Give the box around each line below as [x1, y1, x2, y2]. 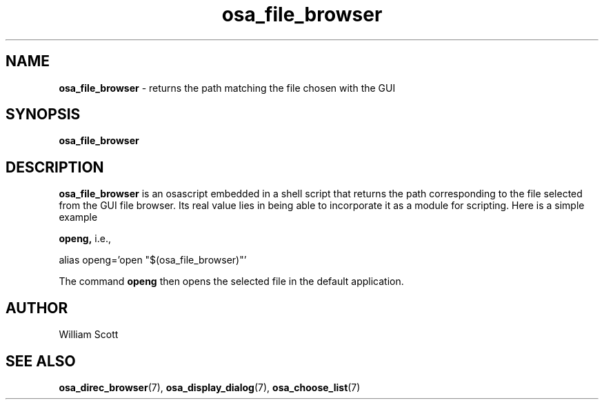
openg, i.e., [59, 233, 111, 245]
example [59, 211, 98, 224]
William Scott [59, 328, 119, 341]
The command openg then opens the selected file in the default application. [59, 275, 404, 288]
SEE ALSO [6, 352, 76, 370]
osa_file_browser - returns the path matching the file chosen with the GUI [59, 81, 396, 94]
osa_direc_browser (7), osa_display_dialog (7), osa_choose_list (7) [59, 381, 361, 393]
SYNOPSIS [6, 106, 81, 124]
